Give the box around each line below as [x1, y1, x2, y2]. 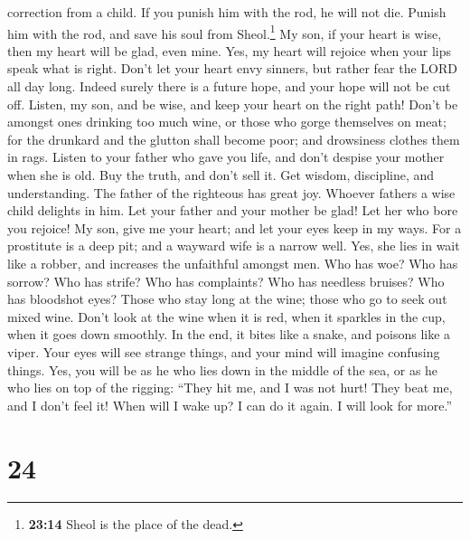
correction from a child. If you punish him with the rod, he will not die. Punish [7, 3, 446, 21]
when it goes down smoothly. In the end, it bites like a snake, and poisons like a [7, 325, 451, 344]
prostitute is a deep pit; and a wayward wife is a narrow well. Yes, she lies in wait [7, 236, 460, 255]
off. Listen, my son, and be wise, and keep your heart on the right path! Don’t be [7, 94, 458, 113]
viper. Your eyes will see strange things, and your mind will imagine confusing [7, 342, 440, 361]
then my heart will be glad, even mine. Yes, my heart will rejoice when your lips [7, 41, 452, 60]
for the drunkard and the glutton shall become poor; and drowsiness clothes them [7, 129, 460, 148]
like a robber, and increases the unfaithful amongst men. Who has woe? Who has [7, 253, 458, 272]
